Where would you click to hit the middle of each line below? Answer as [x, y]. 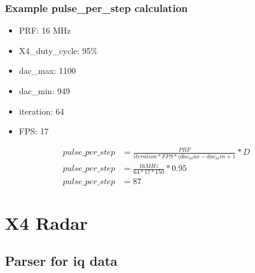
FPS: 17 [34, 131]
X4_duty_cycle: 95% [58, 50]
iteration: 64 [41, 111]
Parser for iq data [61, 261]
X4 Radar [46, 222]
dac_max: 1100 [47, 70]
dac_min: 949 [45, 91]
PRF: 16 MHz [45, 30]
